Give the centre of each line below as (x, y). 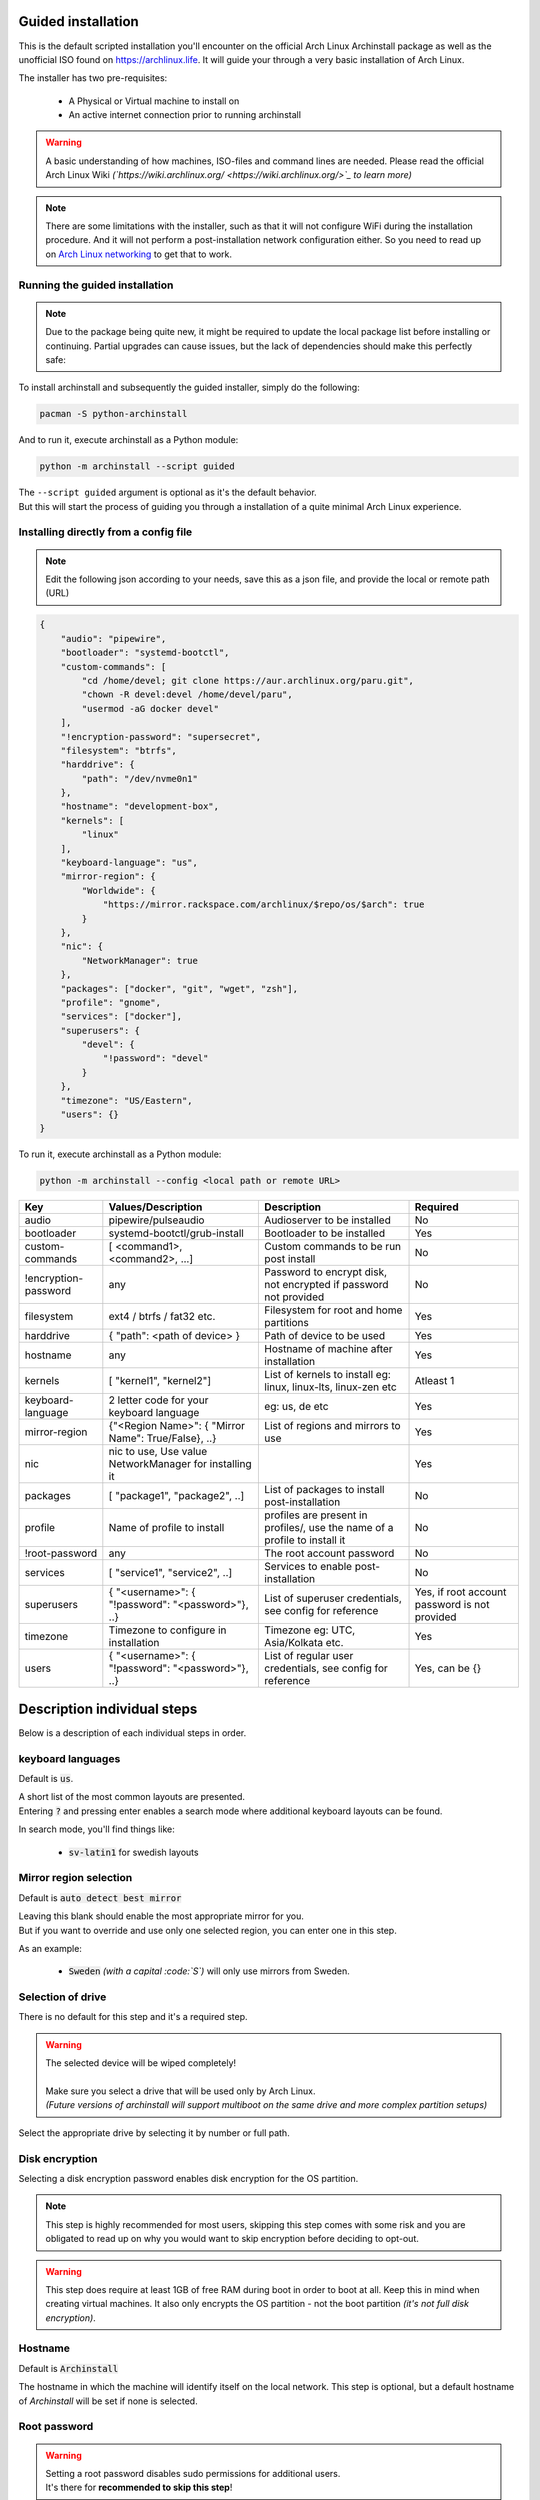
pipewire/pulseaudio (156, 1220)
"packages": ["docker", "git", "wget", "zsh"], (179, 988)
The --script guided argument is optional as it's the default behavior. (167, 492)
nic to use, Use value (158, 1452)
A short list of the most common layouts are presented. (131, 1797)
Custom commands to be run (333, 1247)
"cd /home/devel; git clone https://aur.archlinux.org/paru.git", (248, 680)
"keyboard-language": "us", (129, 863)
